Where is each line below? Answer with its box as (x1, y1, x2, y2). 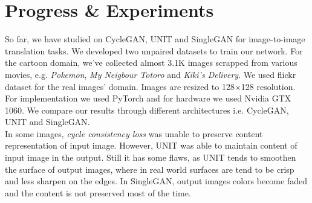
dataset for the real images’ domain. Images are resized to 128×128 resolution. (5, 80, 296, 92)
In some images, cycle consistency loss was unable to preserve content (5, 127, 263, 140)
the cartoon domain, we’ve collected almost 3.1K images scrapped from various (5, 56, 297, 69)
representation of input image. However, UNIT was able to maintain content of (5, 139, 297, 152)
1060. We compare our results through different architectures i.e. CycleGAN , (5, 103, 289, 116)
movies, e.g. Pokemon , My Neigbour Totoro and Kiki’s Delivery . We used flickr (5, 68, 296, 80)
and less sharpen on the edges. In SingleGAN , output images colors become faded (5, 175, 307, 187)
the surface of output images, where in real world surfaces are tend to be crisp (5, 163, 294, 175)
